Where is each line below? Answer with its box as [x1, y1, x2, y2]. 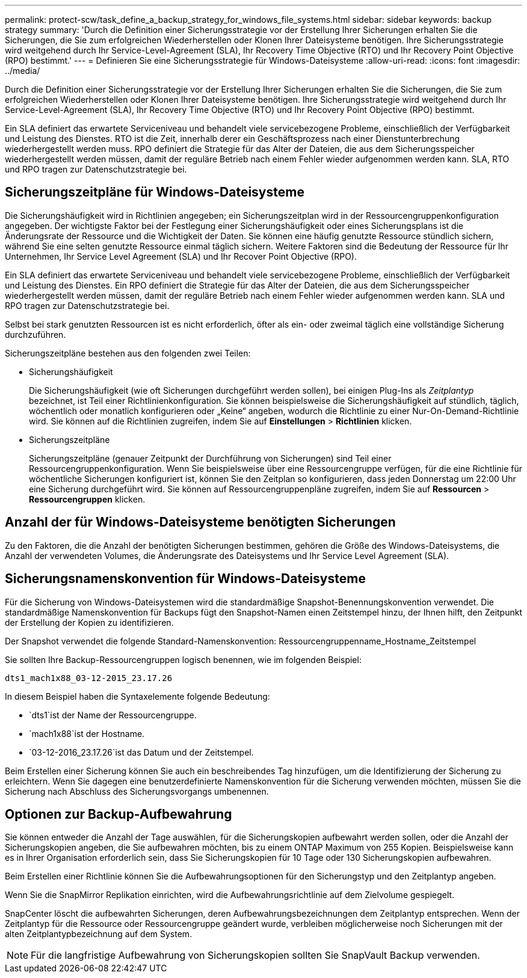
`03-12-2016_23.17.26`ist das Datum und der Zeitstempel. [29, 747, 254, 757]
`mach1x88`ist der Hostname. [29, 728, 145, 739]
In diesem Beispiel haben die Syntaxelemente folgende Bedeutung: [5, 691, 270, 701]
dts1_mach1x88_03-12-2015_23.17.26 [5, 673, 173, 683]
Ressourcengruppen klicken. [29, 494, 146, 504]
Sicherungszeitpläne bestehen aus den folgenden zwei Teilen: [5, 347, 251, 358]
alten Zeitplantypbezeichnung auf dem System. [5, 929, 193, 940]
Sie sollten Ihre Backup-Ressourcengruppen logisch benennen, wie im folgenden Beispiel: [5, 654, 362, 665]
